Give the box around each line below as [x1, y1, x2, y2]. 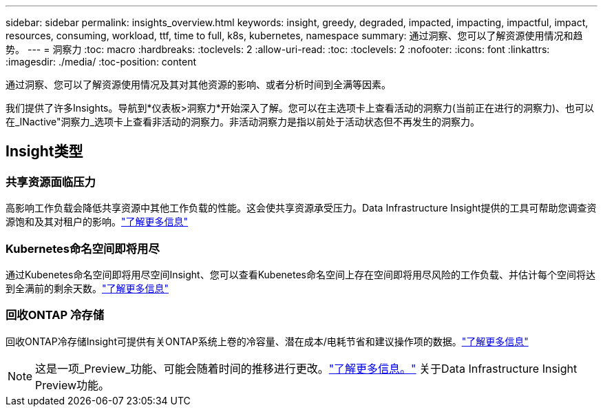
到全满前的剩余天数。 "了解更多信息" [6, 282, 169, 294]
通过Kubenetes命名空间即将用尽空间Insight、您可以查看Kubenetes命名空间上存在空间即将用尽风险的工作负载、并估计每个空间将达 [6, 268, 596, 280]
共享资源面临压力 [6, 174, 96, 189]
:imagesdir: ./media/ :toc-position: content [6, 56, 196, 68]
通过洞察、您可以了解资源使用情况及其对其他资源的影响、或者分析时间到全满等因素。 [6, 79, 391, 90]
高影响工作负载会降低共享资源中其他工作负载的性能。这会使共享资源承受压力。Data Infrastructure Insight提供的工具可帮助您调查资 [6, 202, 597, 214]
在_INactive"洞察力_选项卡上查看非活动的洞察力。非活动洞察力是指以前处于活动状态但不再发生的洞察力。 [6, 116, 480, 127]
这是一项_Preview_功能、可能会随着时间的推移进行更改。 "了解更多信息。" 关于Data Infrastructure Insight [35, 361, 578, 375]
